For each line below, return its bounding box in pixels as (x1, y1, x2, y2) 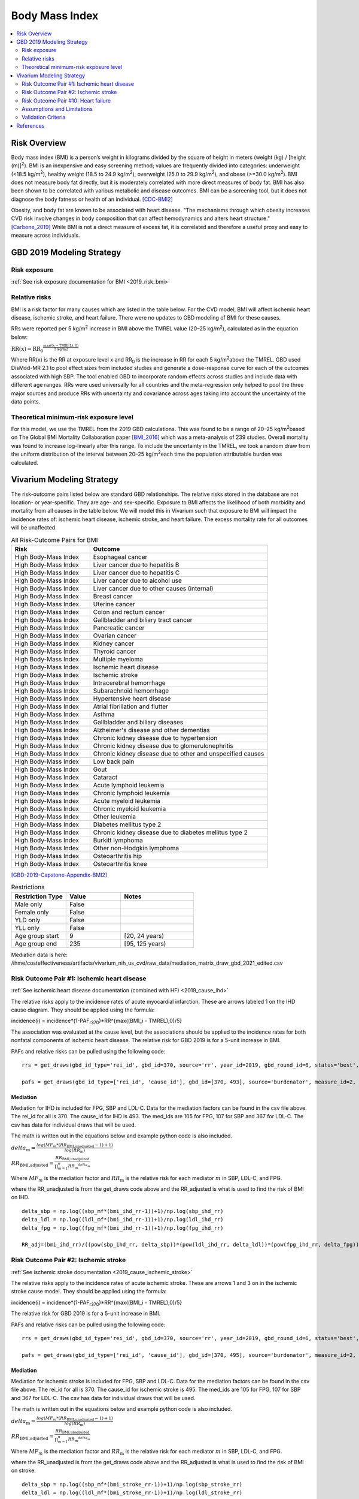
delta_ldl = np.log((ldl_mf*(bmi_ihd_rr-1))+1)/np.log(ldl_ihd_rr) (22, 1216, 224, 1223)
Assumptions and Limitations (22, 106, 93, 113)
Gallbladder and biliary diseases (93, 718, 184, 726)
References (16, 122, 45, 129)
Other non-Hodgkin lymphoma (93, 844, 180, 852)
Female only (14, 908, 49, 916)
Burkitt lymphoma (93, 836, 143, 844)
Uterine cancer (93, 600, 136, 608)
